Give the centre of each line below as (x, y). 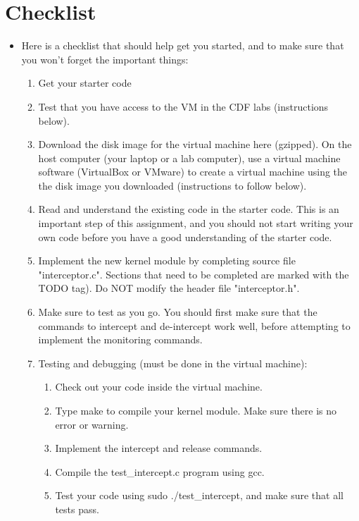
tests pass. (77, 509)
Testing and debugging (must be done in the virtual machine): (173, 363)
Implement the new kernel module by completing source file (167, 260)
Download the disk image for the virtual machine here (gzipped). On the (195, 144)
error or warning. (92, 424)
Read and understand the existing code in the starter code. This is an (189, 209)
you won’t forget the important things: (105, 59)
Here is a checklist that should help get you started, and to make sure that (183, 45)
